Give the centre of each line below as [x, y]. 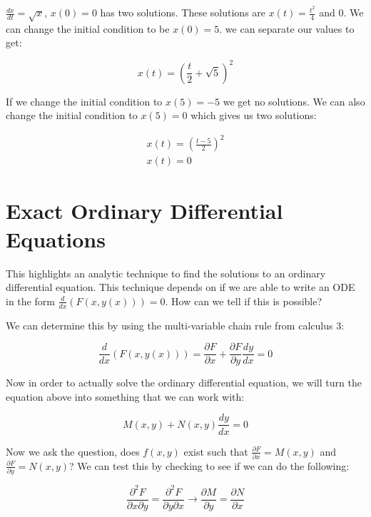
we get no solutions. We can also [294, 101]
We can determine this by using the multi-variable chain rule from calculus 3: [175, 325]
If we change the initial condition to [84, 101]
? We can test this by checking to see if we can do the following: [209, 465]
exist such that [216, 451]
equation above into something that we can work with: [125, 396]
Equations [56, 239]
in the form [30, 301]
